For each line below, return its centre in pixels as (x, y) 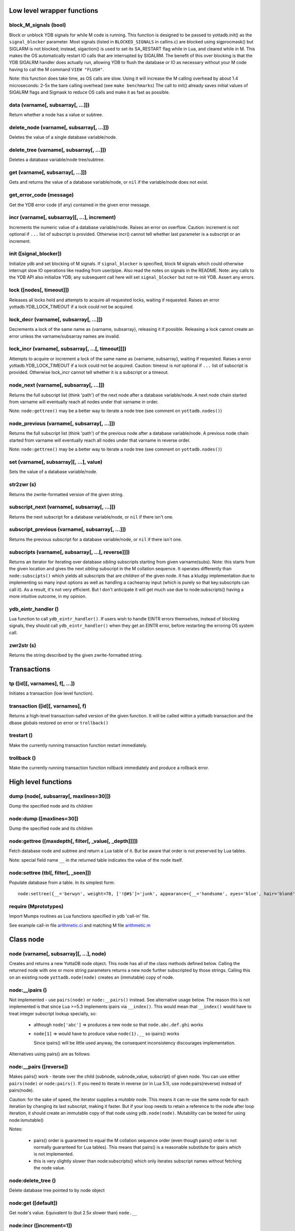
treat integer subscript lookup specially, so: (53, 1013)
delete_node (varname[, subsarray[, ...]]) (59, 127)
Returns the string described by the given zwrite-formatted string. (76, 655)
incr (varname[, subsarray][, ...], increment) (62, 218)
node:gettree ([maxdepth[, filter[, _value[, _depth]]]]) (74, 841)
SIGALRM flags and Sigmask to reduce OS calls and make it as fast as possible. (89, 92)
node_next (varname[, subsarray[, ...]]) (57, 385)
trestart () (21, 735)
